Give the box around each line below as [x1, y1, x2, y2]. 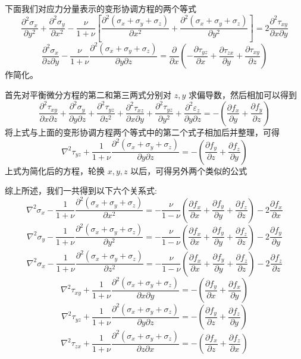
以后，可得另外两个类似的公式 [130, 164, 247, 177]
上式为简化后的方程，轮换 [5, 164, 105, 177]
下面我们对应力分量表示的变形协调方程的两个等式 [5, 2, 196, 14]
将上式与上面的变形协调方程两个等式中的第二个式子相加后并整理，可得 [5, 125, 280, 138]
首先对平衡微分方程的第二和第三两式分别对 [5, 89, 171, 100]
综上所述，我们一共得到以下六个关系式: [5, 184, 157, 197]
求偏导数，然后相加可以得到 [188, 89, 297, 100]
